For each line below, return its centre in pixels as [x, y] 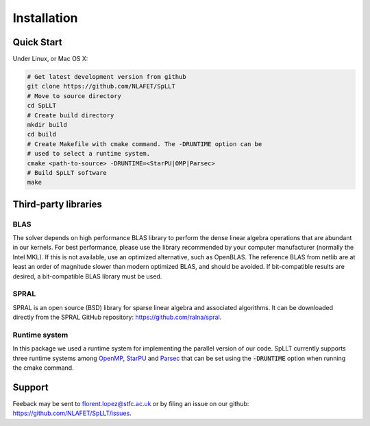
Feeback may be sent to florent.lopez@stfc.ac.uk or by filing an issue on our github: [131, 404]
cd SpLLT [42, 106]
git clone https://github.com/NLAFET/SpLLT [101, 86]
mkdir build [47, 125]
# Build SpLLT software [67, 173]
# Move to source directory [74, 96]
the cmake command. [44, 368]
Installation [45, 18]
